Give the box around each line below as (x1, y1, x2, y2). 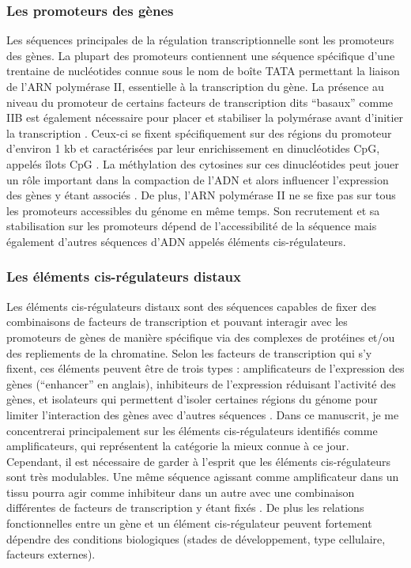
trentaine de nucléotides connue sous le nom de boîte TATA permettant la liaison (6, 62, 400, 79)
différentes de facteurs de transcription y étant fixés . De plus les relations (6, 499, 364, 516)
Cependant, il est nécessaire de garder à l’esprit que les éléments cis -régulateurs (6, 453, 391, 469)
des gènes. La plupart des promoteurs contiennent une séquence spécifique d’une (6, 47, 395, 63)
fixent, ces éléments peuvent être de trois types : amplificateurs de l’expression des (6, 360, 405, 377)
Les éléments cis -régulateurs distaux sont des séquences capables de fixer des (6, 297, 377, 314)
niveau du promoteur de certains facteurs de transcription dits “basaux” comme (6, 93, 394, 110)
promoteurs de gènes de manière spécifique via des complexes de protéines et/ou (6, 328, 395, 345)
